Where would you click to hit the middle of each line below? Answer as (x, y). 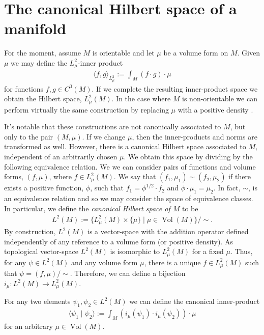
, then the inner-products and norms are (195, 136)
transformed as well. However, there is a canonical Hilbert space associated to (125, 146)
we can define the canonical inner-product (195, 301)
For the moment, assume (42, 53)
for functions (24, 88)
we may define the (39, 62)
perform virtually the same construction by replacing (86, 109)
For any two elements (37, 301)
